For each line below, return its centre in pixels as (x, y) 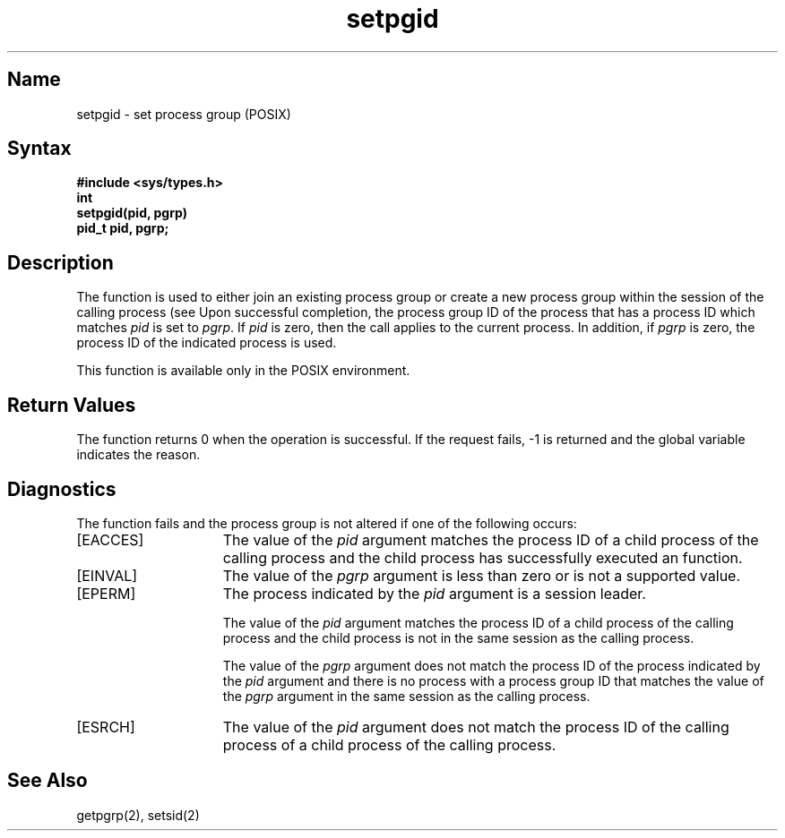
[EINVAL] (107, 575)
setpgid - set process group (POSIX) (184, 114)
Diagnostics (62, 489)
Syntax (39, 149)
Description (60, 262)
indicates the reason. (138, 455)
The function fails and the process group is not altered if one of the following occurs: (327, 523)
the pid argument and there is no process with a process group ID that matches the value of (493, 680)
